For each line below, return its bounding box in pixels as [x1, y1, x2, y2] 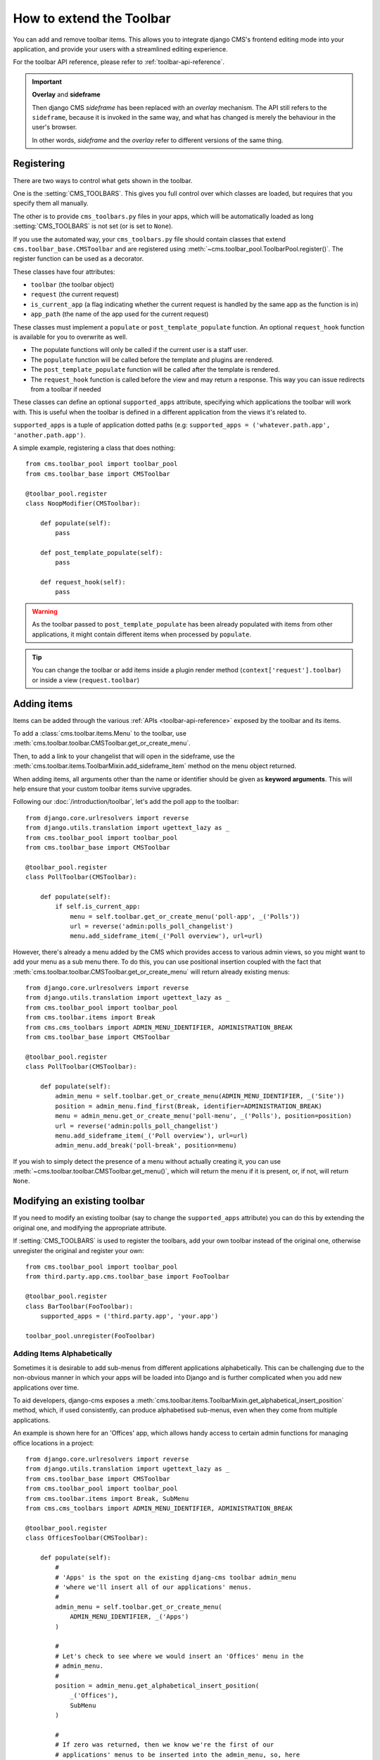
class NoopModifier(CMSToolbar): [25, 499, 141, 507]
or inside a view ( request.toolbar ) [32, 676, 140, 684]
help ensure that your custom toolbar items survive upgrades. [13, 785, 192, 793]
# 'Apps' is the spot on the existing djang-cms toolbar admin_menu [55, 1573, 297, 1581]
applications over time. [13, 1383, 80, 1392]
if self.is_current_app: [55, 903, 141, 911]
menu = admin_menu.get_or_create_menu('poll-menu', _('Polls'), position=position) [55, 1112, 352, 1120]
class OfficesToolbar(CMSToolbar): [25, 1534, 148, 1542]
